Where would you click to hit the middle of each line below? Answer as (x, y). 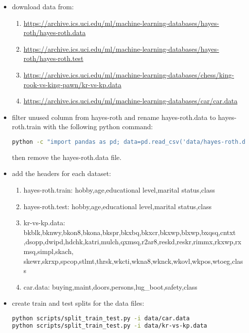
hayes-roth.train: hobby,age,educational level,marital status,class (119, 190)
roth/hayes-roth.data (54, 32)
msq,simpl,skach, (49, 251)
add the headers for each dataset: (62, 173)
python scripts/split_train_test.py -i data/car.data (101, 318)
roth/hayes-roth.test (53, 58)
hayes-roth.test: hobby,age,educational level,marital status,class (117, 206)
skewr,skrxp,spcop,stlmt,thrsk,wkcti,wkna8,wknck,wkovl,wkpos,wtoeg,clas (133, 261)
